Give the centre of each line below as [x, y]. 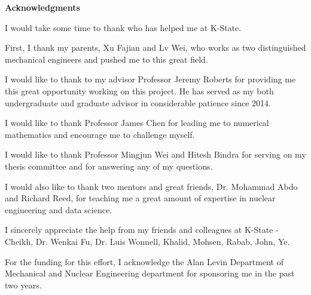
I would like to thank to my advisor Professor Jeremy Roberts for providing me [150, 79]
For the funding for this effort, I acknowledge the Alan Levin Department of [144, 261]
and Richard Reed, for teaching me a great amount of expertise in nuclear [140, 198]
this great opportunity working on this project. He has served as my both [139, 90]
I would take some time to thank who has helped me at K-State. [123, 27]
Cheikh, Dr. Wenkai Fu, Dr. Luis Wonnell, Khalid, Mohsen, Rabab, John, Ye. [147, 241]
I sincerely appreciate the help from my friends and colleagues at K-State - [142, 230]
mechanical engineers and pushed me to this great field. [106, 59]
